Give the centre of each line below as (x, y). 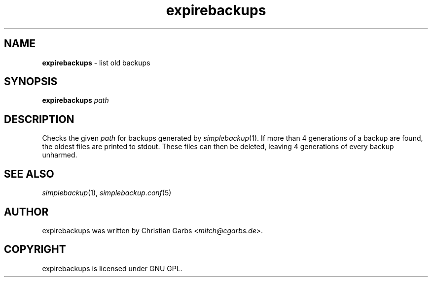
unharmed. (60, 155)
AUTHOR (26, 212)
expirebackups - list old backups (96, 62)
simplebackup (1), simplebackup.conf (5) (107, 193)
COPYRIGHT (35, 250)
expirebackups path (75, 100)
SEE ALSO (29, 174)
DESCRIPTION (39, 119)
